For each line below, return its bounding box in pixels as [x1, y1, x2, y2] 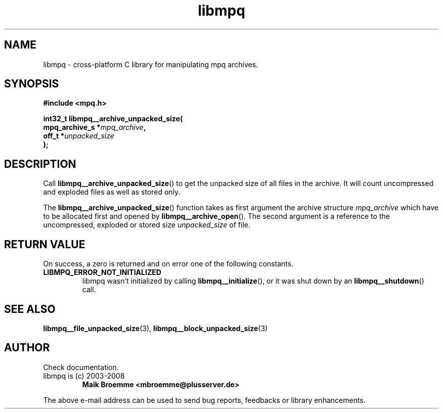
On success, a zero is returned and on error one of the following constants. [43, 259, 294, 268]
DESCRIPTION [4, 157, 76, 170]
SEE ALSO [4, 302, 56, 315]
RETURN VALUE [4, 238, 85, 251]
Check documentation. [43, 362, 119, 372]
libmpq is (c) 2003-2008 [43, 371, 125, 380]
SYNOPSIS [4, 77, 59, 90]
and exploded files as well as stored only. [43, 188, 181, 197]
